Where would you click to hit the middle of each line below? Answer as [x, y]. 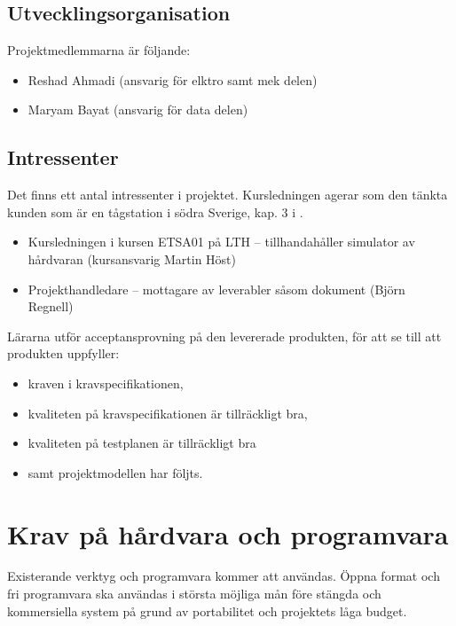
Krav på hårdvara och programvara [228, 533]
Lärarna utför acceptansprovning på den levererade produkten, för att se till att [224, 336]
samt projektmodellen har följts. [115, 472]
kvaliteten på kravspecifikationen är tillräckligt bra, [168, 413]
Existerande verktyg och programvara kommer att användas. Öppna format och [224, 576]
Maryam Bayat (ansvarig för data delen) [138, 110]
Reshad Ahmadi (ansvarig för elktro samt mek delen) [173, 79]
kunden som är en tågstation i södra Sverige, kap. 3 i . [155, 211]
